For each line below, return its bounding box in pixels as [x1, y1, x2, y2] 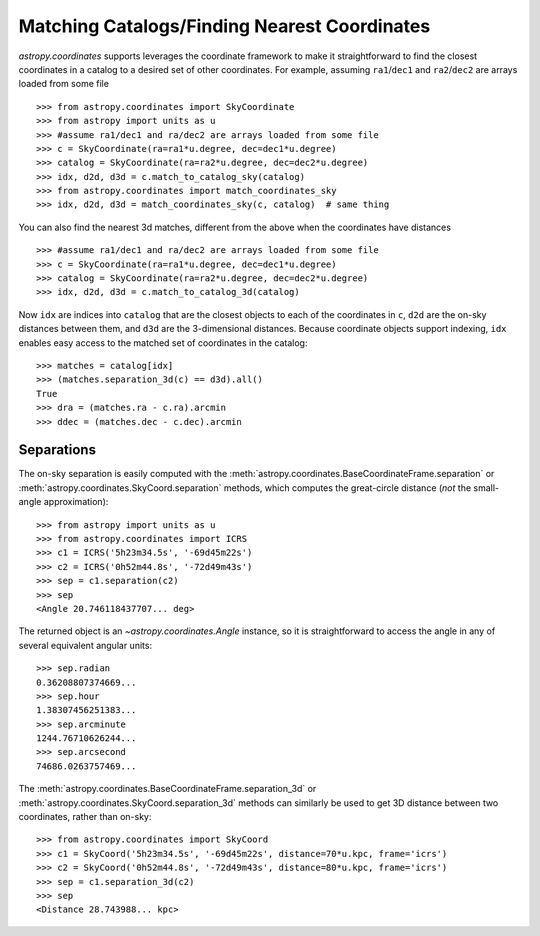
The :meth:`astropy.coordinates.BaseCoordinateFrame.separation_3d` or [18, 783, 317, 795]
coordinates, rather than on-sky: [18, 811, 152, 823]
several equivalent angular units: [18, 639, 153, 651]
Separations [18, 441, 97, 459]
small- [473, 481, 500, 494]
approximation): [43, 496, 109, 508]
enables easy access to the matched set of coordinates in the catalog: [18, 336, 308, 349]
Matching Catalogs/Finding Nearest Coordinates [18, 15, 431, 37]
